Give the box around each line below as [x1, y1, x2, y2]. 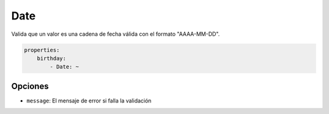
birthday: [37, 55, 66, 62]
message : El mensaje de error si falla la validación [26, 97, 152, 104]
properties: [24, 46, 60, 53]
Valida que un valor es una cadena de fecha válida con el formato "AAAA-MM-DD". [11, 30, 220, 38]
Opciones [11, 81, 49, 91]
